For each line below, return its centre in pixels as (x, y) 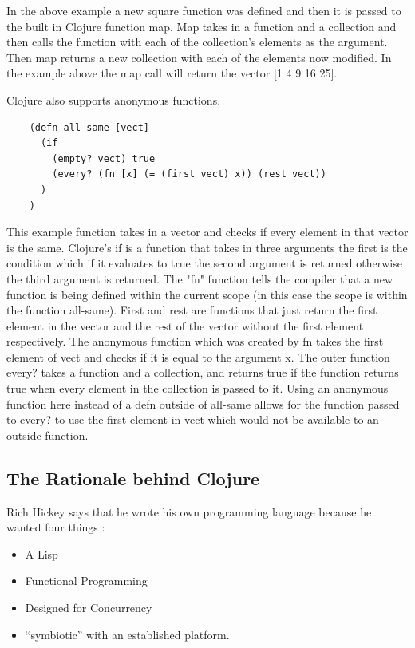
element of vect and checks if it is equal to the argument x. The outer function (198, 356)
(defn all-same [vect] (89, 127)
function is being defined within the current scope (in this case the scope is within (207, 294)
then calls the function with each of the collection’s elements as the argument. (197, 42)
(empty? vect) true (104, 158)
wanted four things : (56, 527)
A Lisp (41, 553)
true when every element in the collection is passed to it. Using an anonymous (198, 388)
